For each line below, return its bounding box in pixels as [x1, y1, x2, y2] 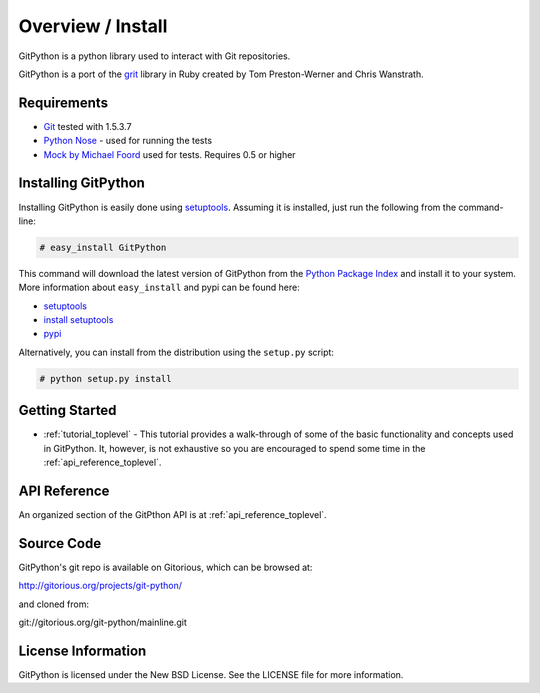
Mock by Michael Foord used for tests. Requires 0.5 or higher [43, 148, 296, 160]
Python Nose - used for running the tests [43, 135, 213, 147]
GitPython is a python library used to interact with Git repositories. [18, 50, 291, 62]
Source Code [18, 535, 102, 552]
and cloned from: [18, 598, 90, 610]
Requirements [18, 94, 109, 111]
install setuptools [43, 314, 114, 326]
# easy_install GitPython [39, 241, 167, 253]
